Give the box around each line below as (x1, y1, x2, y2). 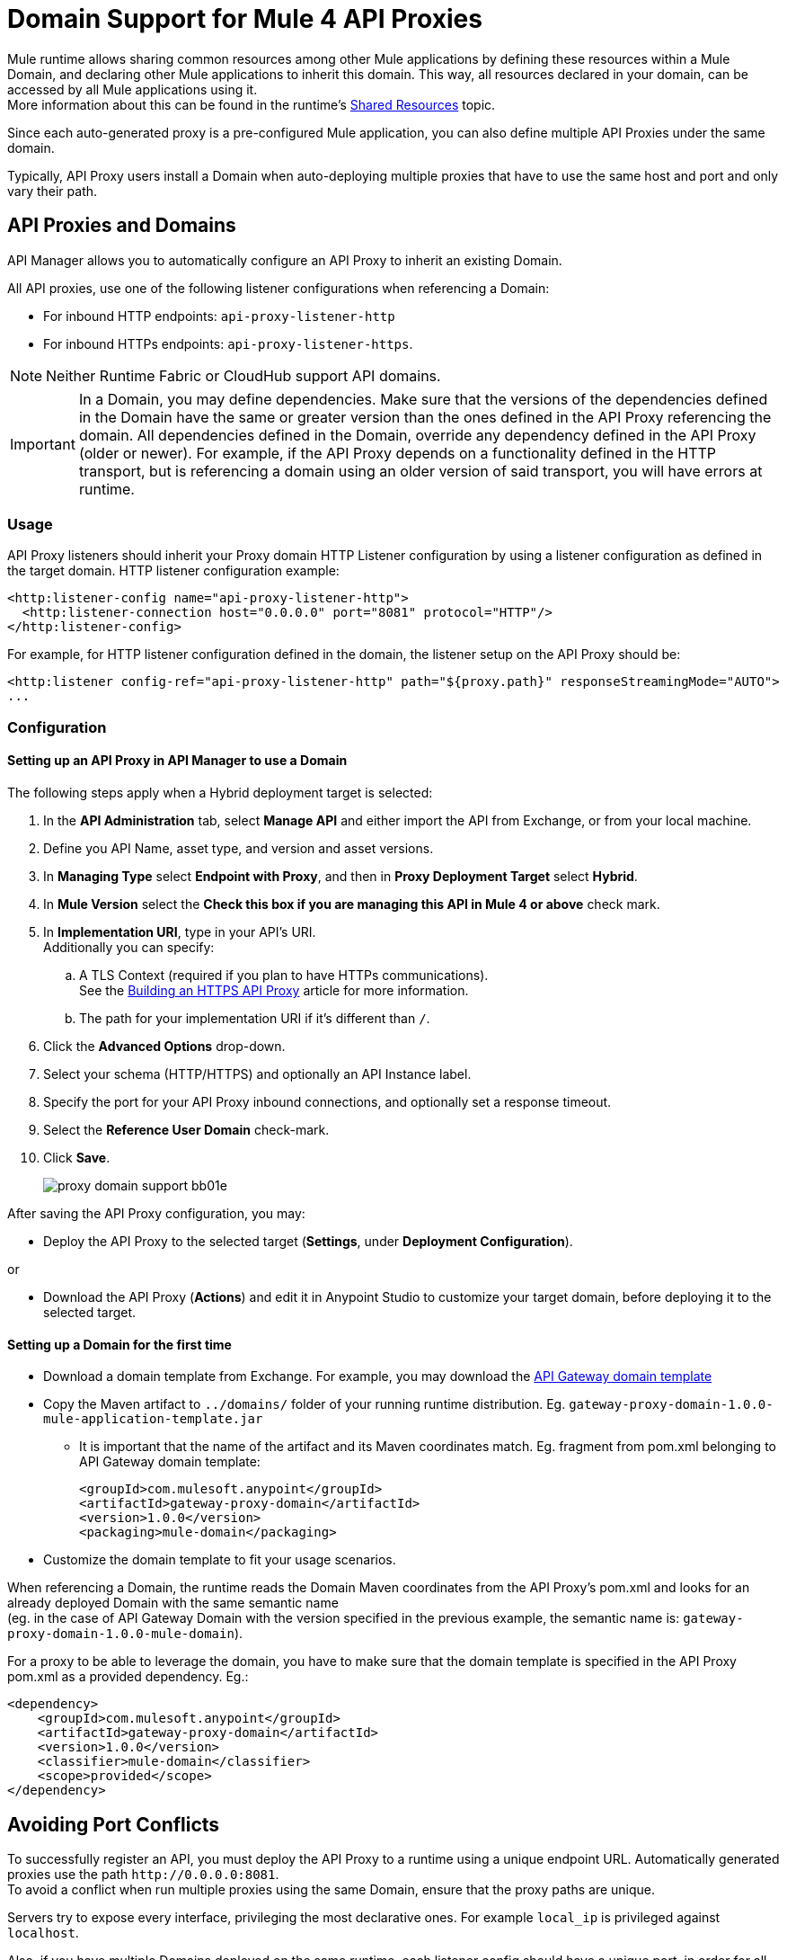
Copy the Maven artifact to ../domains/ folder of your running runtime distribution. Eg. (43, 1396, 566, 1412)
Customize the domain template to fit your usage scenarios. (43, 1552, 396, 1568)
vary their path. (7, 183, 98, 199)
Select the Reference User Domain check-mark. (43, 1121, 330, 1137)
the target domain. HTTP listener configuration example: (7, 563, 340, 579)
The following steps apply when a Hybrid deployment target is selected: (7, 784, 433, 800)
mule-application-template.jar (43, 1412, 263, 1427)
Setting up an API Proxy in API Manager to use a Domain (7, 753, 348, 769)
